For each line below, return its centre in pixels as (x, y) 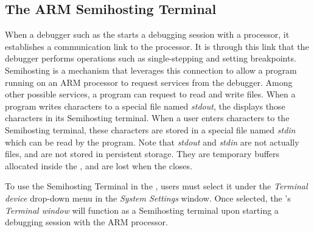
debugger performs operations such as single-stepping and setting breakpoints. (151, 58)
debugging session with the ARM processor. (86, 222)
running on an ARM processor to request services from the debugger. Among (149, 82)
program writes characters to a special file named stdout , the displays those (145, 106)
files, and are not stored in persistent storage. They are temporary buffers (142, 154)
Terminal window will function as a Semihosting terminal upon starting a (142, 210)
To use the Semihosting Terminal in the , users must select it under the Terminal (156, 186)
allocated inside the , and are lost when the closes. (99, 165)
